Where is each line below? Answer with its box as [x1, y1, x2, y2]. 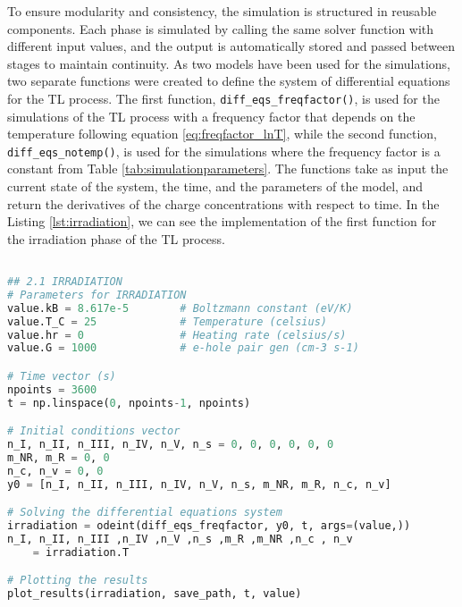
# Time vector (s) [7, 370, 116, 383]
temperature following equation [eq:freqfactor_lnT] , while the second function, [7, 124, 437, 143]
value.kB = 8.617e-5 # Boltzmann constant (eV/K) [7, 301, 353, 315]
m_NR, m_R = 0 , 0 [7, 451, 110, 465]
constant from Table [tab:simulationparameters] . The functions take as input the [7, 159, 449, 178]
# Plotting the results [7, 574, 148, 587]
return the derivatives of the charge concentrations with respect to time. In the [7, 194, 440, 213]
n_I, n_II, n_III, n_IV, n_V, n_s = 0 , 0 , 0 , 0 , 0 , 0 [7, 438, 334, 451]
